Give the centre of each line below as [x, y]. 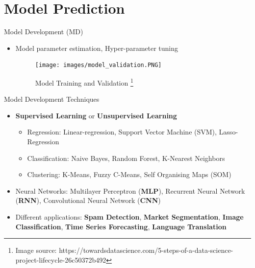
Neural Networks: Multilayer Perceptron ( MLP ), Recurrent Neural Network [130, 190]
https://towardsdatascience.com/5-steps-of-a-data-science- [146, 250]
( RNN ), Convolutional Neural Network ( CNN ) [88, 200]
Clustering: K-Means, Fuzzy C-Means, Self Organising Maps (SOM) [129, 174]
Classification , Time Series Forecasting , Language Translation [121, 226]
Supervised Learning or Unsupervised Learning [96, 115]
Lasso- [229, 132]
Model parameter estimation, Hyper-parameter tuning [97, 48]
